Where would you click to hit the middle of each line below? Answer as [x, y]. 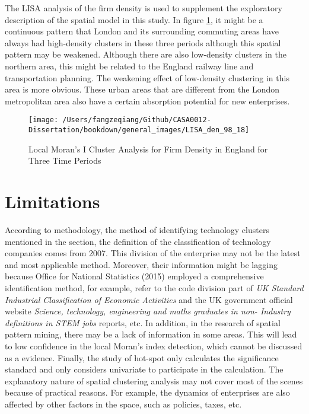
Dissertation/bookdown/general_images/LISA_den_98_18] [139, 130]
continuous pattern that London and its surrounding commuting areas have [142, 31]
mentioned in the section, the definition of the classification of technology [138, 241]
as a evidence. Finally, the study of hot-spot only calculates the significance [142, 357]
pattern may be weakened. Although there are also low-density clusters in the [146, 54]
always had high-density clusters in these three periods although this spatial [143, 42]
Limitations [52, 201]
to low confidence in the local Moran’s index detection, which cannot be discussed [154, 345]
